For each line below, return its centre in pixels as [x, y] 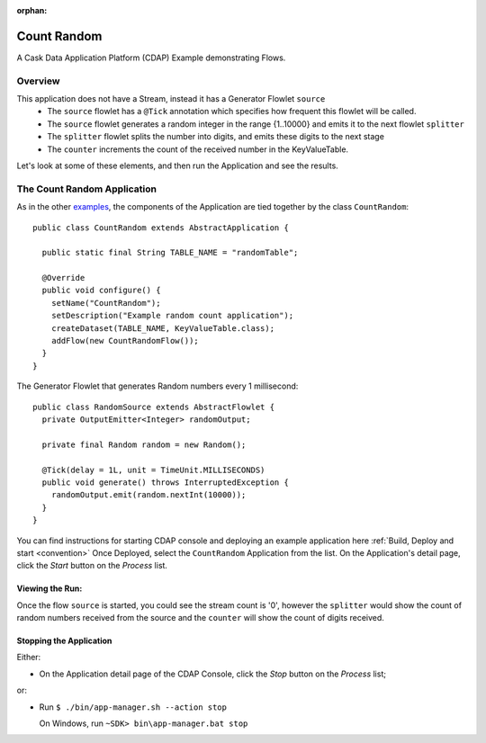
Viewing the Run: [49, 588]
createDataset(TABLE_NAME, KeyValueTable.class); [162, 328]
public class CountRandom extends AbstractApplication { [161, 228]
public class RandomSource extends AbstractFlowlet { [153, 407]
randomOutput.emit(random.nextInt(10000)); [148, 495]
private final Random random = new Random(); [144, 444]
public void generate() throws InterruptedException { [166, 482]
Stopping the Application [64, 641]
